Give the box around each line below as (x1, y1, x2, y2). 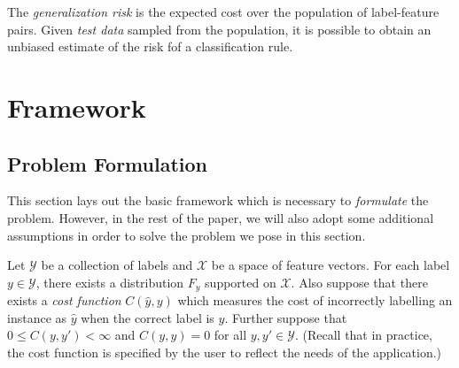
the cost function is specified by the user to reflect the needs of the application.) (7, 342, 442, 361)
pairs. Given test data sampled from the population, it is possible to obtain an (7, 19, 432, 38)
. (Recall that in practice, (294, 326, 432, 344)
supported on (205, 272, 276, 291)
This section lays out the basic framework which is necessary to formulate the (7, 191, 429, 210)
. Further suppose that (224, 308, 347, 326)
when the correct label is (81, 308, 214, 326)
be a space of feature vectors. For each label (211, 256, 450, 274)
